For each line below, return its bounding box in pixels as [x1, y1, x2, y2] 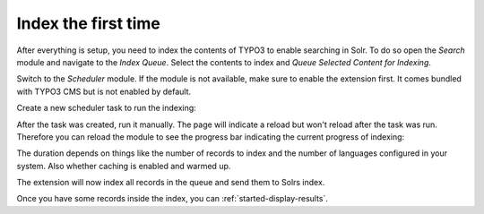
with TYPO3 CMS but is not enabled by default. [16, 86, 192, 97]
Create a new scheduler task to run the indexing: [16, 103, 196, 114]
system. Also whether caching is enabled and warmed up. [16, 160, 231, 171]
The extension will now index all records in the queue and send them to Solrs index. [16, 177, 325, 188]
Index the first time [16, 13, 161, 33]
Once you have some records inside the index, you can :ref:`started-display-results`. [16, 193, 329, 204]
